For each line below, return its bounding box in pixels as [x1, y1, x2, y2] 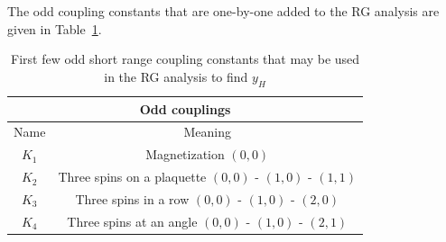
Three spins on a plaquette [58, 167, 207, 186]
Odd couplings [139, 99, 231, 118]
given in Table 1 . [7, 19, 102, 38]
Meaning [183, 122, 231, 141]
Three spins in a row [75, 189, 190, 208]
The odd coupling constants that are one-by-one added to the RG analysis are [7, 2, 440, 20]
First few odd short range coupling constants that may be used [10, 49, 360, 68]
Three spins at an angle [67, 211, 198, 230]
